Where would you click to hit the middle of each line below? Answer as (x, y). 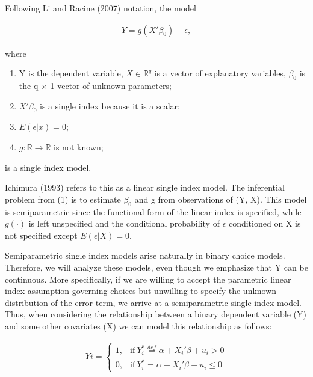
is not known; (79, 147)
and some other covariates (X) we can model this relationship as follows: (138, 326)
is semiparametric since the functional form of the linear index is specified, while (153, 211)
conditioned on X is (265, 223)
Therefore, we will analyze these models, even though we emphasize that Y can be (156, 267)
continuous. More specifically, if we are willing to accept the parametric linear (148, 279)
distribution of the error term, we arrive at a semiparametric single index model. (153, 302)
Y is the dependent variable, (71, 73)
